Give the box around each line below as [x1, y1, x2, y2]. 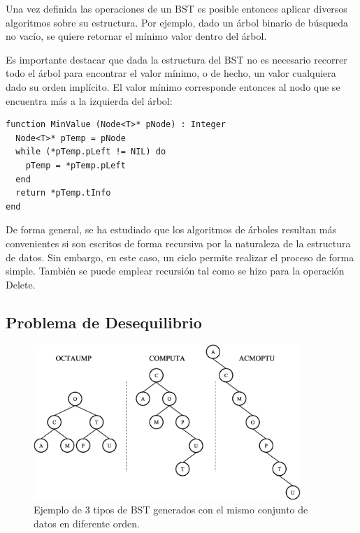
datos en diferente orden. [34, 516, 140, 530]
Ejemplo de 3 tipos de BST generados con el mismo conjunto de [34, 502, 308, 517]
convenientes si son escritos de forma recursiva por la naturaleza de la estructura [6, 235, 351, 250]
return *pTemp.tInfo [15, 188, 111, 198]
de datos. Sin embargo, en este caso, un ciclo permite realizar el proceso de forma [6, 249, 354, 264]
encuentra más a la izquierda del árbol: [6, 93, 173, 108]
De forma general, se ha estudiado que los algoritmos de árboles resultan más [6, 222, 337, 237]
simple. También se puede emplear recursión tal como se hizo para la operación [6, 263, 345, 278]
